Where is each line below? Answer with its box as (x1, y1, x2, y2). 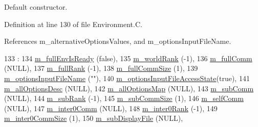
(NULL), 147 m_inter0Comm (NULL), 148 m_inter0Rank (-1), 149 (4, 103, 218, 113)
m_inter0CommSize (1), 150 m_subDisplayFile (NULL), (4, 113, 183, 123)
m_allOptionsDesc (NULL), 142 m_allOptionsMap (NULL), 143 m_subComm (4, 83, 254, 93)
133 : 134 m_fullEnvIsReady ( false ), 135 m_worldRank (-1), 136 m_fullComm (4, 53, 252, 63)
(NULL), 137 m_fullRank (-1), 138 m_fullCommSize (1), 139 (4, 63, 198, 73)
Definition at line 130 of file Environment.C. (4, 18, 142, 29)
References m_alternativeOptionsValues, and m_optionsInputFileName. (4, 36, 231, 46)
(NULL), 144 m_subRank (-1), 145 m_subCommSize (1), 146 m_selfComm (4, 93, 244, 104)
